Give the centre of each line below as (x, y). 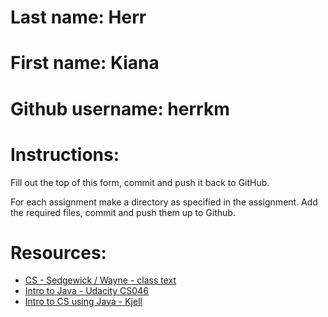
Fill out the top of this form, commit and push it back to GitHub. (140, 182)
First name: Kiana (85, 63)
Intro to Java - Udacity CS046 (86, 291)
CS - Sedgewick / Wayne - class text (100, 280)
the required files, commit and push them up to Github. (123, 212)
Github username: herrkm (120, 108)
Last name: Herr (78, 17)
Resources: (58, 252)
